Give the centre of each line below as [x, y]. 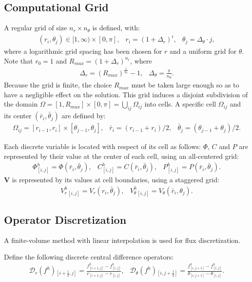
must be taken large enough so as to [185, 85]
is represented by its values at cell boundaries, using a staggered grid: [116, 180]
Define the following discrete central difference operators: [89, 256]
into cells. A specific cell [180, 104]
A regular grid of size [36, 28]
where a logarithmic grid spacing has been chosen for [83, 51]
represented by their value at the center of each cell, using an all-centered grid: [121, 156]
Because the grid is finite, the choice [58, 85]
